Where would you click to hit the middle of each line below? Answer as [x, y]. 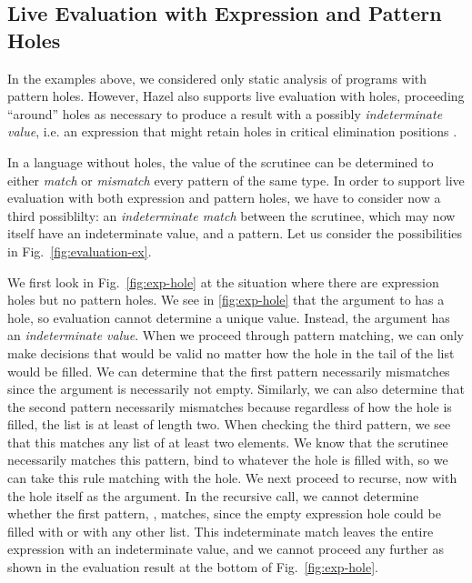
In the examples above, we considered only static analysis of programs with [217, 78]
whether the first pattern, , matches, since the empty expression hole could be [224, 513]
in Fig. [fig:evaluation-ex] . [80, 251]
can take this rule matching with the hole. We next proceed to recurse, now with [232, 478]
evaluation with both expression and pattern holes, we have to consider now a [224, 198]
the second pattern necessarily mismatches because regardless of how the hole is [230, 406]
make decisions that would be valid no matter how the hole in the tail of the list [231, 352]
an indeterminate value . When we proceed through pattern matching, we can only [236, 335]
